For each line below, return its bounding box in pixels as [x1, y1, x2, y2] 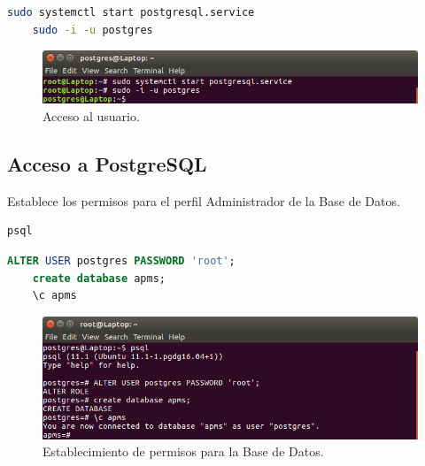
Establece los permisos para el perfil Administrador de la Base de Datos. [7, 191, 400, 210]
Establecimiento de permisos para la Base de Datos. [42, 442, 324, 461]
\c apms [32, 289, 77, 302]
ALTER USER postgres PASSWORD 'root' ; [7, 255, 236, 267]
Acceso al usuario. [42, 107, 140, 126]
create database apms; [32, 271, 166, 285]
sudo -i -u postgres [32, 23, 153, 36]
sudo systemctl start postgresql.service [7, 6, 255, 19]
